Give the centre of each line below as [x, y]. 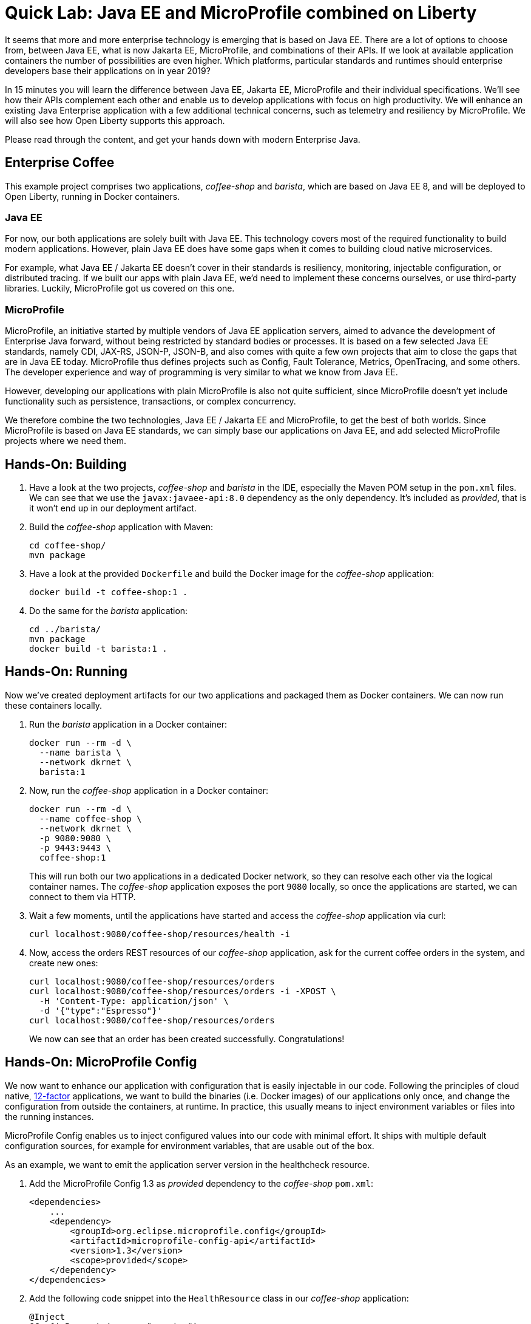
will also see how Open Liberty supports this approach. [115, 120]
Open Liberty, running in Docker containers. [93, 196]
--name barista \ [80, 752]
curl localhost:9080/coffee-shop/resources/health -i [160, 934]
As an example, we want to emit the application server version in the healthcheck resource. [188, 1164]
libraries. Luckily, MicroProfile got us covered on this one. [120, 288]
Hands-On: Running [66, 672]
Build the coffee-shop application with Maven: [121, 527]
